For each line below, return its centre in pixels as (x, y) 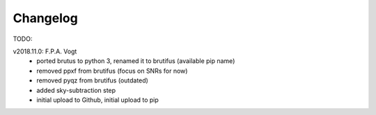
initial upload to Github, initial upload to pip (98, 100)
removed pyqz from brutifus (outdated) (93, 80)
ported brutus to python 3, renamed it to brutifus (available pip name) (136, 61)
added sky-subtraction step (76, 90)
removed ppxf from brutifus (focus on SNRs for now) (112, 71)
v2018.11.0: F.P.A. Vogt (45, 51)
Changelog (45, 18)
